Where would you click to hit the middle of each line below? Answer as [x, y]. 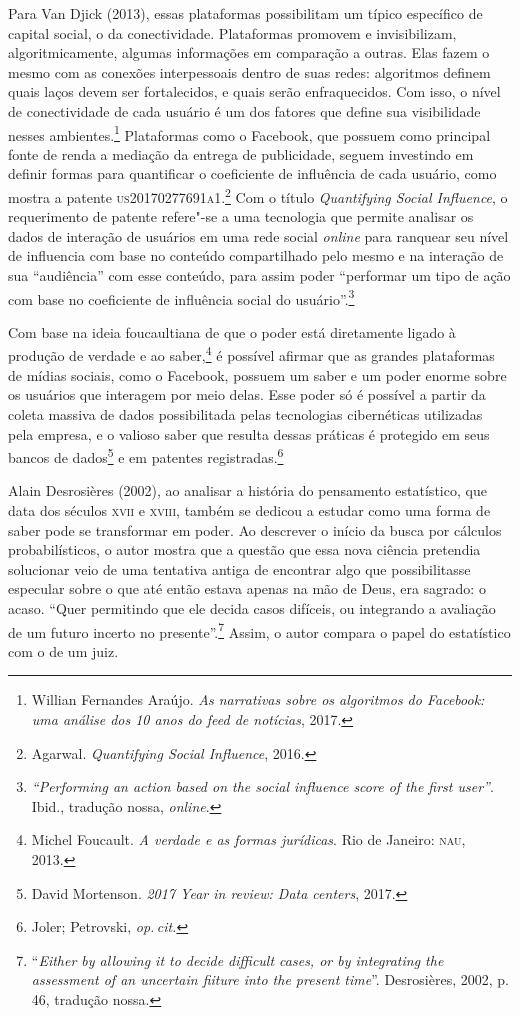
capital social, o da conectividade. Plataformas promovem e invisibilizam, [232, 32]
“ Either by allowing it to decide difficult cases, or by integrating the [237, 959]
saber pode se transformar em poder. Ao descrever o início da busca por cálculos [255, 529]
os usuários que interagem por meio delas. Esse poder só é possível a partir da [247, 394]
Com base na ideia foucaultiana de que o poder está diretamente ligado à [232, 331]
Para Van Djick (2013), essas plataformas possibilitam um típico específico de [245, 13]
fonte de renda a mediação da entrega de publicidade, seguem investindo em [241, 153]
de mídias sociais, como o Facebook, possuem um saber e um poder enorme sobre [257, 374]
